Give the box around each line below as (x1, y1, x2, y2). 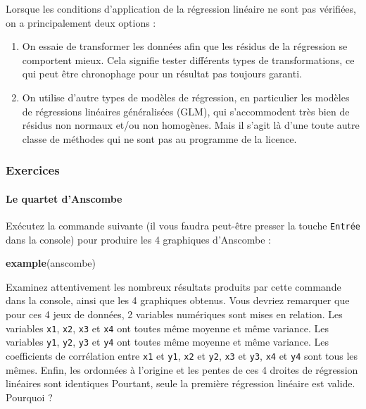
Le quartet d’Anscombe (6, 191, 122, 206)
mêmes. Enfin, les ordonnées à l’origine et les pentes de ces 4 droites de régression (6, 362, 358, 377)
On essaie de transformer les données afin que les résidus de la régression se (22, 39, 348, 54)
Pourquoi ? (6, 389, 53, 404)
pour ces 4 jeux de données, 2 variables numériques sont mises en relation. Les (6, 307, 343, 322)
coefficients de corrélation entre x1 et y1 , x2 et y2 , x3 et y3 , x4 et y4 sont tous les (6, 348, 358, 363)
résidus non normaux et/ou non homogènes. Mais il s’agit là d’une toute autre (22, 118, 360, 132)
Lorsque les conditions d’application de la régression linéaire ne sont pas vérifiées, (6, 1, 356, 15)
